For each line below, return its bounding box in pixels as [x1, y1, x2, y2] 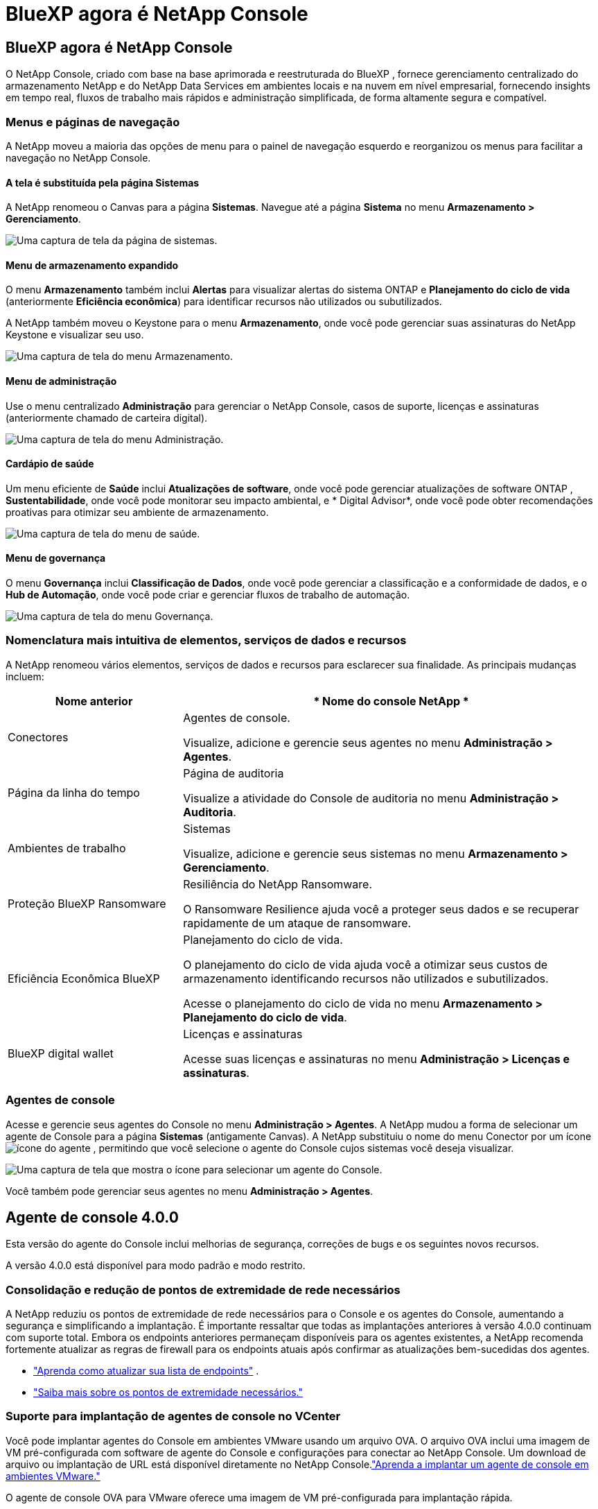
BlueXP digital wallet [8, 1046, 114, 1060]
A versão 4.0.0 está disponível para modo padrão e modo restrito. [6, 1259, 306, 1272]
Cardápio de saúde [6, 458, 94, 470]
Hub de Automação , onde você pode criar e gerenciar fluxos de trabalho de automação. [6, 589, 410, 601]
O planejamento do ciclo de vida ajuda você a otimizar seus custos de [183, 957, 548, 972]
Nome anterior [55, 693, 133, 708]
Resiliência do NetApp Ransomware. [183, 877, 373, 891]
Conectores [8, 730, 69, 744]
